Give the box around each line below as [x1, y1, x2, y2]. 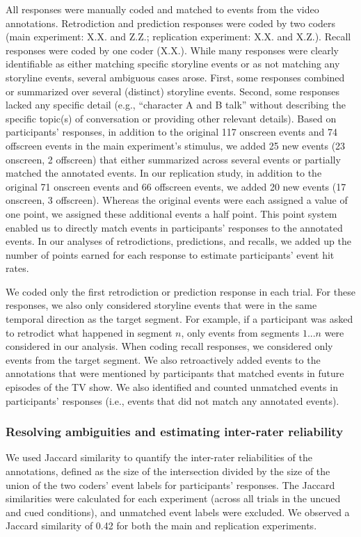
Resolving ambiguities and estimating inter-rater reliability [6, 423, 344, 440]
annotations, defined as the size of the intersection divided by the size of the [6, 464, 330, 479]
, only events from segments [181, 325, 300, 339]
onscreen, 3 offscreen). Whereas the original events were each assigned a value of [6, 193, 348, 207]
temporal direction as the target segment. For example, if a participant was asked [6, 312, 353, 326]
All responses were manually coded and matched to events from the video [6, 2, 319, 16]
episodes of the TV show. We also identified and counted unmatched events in [6, 380, 338, 394]
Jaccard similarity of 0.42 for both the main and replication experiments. [6, 518, 317, 533]
